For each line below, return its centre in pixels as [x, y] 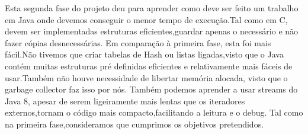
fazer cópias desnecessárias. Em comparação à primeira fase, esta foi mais [138, 42]
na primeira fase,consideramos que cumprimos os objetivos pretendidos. [134, 124]
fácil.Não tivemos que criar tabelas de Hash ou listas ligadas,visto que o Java [144, 54]
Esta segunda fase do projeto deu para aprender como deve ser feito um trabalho [152, 8]
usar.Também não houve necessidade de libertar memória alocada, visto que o [146, 77]
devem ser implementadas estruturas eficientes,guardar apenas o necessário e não [152, 31]
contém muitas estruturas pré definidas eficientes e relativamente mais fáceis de [149, 66]
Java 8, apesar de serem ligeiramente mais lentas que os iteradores [125, 100]
